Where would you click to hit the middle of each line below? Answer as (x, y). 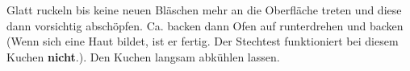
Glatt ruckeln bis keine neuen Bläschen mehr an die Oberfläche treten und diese (204, 10)
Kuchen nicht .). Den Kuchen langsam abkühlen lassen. (143, 56)
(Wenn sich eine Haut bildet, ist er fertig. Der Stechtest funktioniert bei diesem (203, 41)
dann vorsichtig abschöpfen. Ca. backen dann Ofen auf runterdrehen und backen (205, 25)
